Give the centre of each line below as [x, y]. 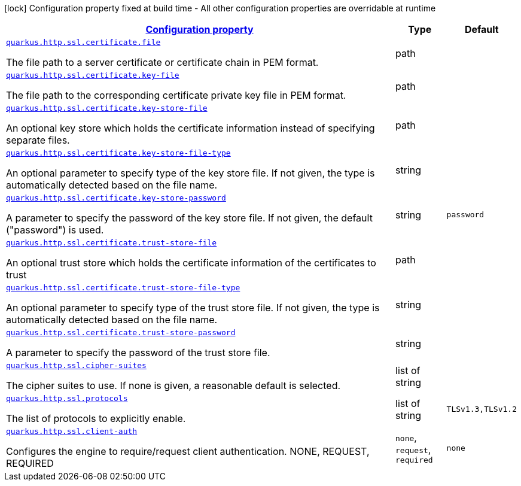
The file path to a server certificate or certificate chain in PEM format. [162, 62]
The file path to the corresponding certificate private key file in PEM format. [176, 95]
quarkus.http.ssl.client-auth [72, 431]
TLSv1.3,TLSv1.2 [482, 409]
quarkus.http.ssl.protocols [67, 398]
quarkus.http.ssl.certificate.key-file [93, 75]
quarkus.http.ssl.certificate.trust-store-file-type [123, 288]
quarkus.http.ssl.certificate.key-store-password [116, 198]
